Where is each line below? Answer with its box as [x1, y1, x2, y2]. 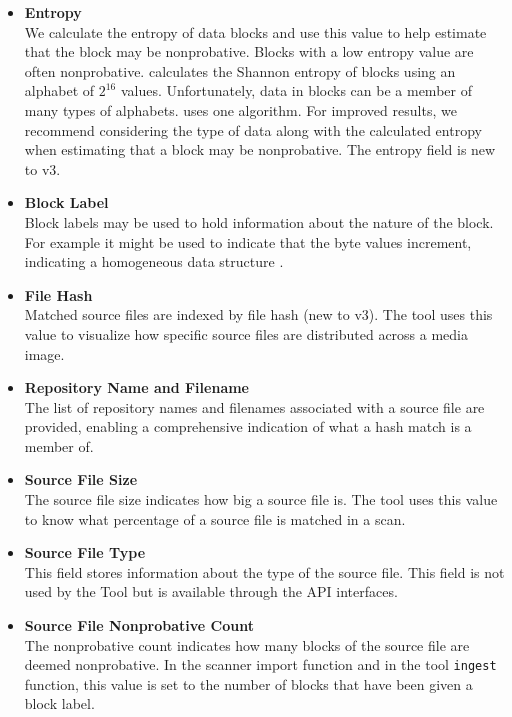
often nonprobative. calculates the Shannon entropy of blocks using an [24, 60, 456, 81]
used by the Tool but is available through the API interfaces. [24, 581, 398, 602]
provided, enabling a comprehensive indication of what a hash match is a [24, 416, 472, 437]
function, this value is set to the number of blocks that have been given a [24, 673, 473, 694]
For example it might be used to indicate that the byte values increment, [24, 231, 472, 252]
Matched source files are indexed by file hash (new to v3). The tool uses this [24, 304, 493, 325]
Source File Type [24, 542, 146, 563]
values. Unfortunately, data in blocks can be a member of [120, 80, 472, 101]
